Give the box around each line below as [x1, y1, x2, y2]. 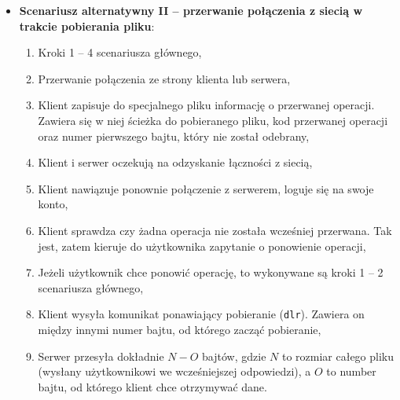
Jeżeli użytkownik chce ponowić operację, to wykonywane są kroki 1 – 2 [38, 264, 383, 281]
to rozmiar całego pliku [281, 347, 394, 364]
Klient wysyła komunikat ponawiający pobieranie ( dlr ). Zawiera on [38, 306, 365, 322]
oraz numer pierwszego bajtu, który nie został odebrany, [38, 127, 310, 144]
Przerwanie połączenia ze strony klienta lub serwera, [38, 70, 291, 86]
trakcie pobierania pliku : [19, 17, 155, 34]
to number [326, 363, 376, 380]
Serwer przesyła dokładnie [38, 347, 164, 364]
